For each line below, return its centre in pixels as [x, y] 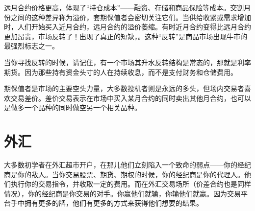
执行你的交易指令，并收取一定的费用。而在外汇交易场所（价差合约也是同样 [131, 184]
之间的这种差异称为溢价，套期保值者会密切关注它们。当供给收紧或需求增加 [131, 17]
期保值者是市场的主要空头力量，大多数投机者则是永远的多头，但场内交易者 [124, 88]
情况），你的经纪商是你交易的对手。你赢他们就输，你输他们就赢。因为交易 [122, 193]
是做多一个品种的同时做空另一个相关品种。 [73, 107]
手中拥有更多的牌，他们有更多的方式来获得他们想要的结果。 [107, 203]
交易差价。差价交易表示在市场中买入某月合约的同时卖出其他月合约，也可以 [131, 98]
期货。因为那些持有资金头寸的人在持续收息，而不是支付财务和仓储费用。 [121, 72]
